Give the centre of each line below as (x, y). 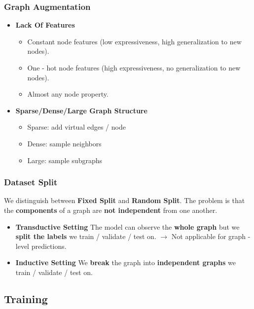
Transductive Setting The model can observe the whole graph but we (127, 226)
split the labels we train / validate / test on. (86, 236)
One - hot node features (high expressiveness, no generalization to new (134, 68)
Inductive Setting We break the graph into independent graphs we (126, 262)
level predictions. (41, 246)
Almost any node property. (68, 94)
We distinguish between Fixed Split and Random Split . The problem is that (125, 200)
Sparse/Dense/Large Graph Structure (81, 110)
